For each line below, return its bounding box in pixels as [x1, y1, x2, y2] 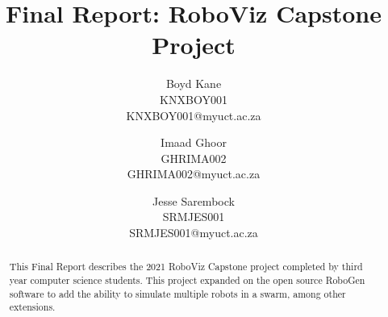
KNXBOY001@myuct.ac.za [126, 106, 261, 123]
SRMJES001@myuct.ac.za [129, 224, 258, 241]
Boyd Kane [165, 75, 222, 92]
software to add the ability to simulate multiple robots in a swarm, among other [9, 286, 346, 300]
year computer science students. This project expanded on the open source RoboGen [9, 273, 365, 287]
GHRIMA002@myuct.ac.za [127, 165, 261, 182]
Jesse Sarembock [152, 192, 235, 209]
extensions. [9, 300, 56, 314]
